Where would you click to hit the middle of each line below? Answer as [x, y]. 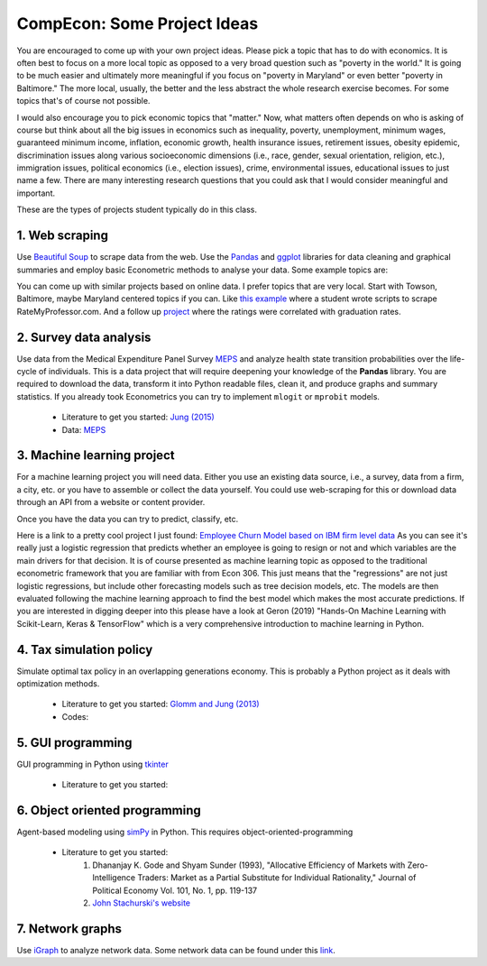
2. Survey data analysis [84, 337]
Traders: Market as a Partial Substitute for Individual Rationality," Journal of [276, 878]
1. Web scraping [62, 236]
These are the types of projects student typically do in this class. [137, 210]
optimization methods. [58, 684]
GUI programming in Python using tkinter [92, 764]
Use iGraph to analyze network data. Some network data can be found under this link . [176, 950]
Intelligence [114, 878]
